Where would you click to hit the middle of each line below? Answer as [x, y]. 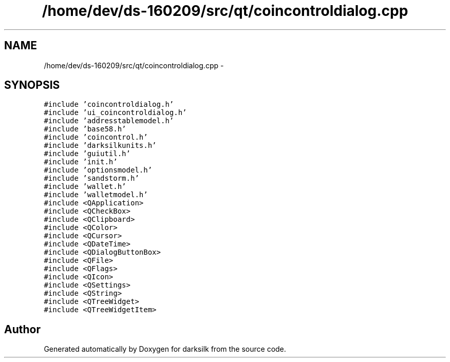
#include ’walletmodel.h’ [96, 195]
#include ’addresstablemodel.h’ [109, 121]
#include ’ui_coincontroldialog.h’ [115, 113]
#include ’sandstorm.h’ [91, 178]
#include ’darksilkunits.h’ [100, 146]
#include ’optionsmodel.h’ [98, 170]
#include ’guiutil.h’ [87, 154]
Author [22, 329]
